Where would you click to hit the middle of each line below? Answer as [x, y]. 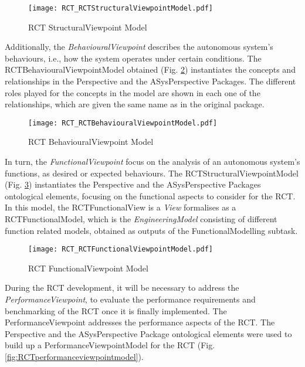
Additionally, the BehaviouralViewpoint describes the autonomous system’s [139, 47]
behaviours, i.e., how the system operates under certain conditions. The [133, 58]
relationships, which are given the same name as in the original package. [135, 104]
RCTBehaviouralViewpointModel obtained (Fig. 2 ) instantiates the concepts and [150, 69]
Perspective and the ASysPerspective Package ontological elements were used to [148, 333]
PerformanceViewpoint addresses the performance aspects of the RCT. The [140, 322]
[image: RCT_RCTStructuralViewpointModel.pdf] [121, 8]
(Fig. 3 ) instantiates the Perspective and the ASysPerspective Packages [133, 184]
